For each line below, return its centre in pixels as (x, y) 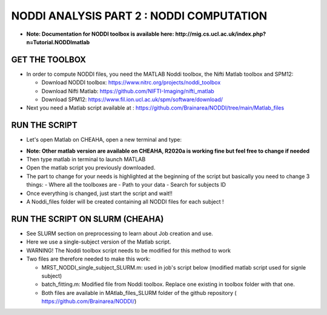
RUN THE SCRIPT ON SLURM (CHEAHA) (88, 219)
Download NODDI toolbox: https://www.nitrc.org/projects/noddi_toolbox (131, 82)
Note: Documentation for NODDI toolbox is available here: (100, 34)
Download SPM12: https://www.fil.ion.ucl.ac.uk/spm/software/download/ (132, 99)
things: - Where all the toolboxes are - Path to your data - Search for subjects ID (126, 185)
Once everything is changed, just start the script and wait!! (99, 193)
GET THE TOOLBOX (48, 60)
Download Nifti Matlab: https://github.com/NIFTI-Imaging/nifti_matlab (128, 91)
